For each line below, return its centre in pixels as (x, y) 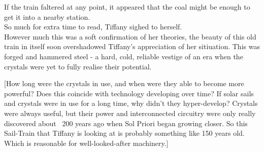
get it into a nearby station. (47, 16)
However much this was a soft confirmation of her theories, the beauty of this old (130, 36)
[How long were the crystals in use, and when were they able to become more (124, 83)
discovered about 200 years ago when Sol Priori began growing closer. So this (126, 123)
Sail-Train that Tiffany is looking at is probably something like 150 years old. (124, 133)
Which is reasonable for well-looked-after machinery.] (86, 143)
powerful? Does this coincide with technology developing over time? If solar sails (129, 93)
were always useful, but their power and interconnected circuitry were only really (130, 113)
